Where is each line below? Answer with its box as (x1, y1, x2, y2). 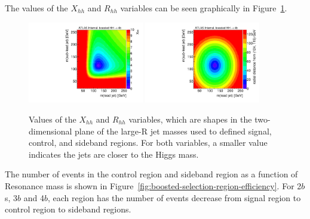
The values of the (5, 2, 68, 14)
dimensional (29, 124, 72, 137)
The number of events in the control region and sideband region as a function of (5, 168, 298, 180)
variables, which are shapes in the (128, 113, 252, 126)
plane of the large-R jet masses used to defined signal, (75, 124, 272, 137)
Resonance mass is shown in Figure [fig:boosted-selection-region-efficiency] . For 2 (5, 180, 302, 192)
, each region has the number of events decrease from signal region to (48, 191, 301, 204)
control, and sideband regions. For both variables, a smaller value (29, 136, 268, 149)
